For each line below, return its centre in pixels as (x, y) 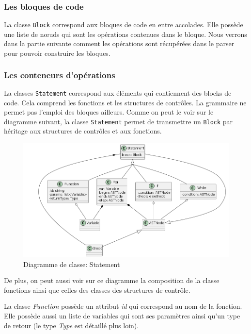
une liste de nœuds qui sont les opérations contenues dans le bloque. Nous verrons (125, 34)
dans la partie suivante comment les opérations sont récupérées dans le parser (119, 43)
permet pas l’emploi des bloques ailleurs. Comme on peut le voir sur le (109, 112)
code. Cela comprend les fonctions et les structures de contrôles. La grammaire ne (125, 102)
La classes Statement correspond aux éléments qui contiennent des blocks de (118, 92)
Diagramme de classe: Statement (72, 264)
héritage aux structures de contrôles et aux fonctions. (83, 131)
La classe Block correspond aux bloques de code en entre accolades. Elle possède (124, 25)
